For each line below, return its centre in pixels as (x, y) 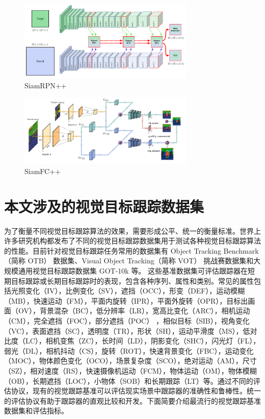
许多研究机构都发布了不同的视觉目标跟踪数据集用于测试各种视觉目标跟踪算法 (132, 241)
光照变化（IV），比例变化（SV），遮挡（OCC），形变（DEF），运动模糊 (128, 291)
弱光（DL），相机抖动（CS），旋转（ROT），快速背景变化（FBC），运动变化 (129, 350)
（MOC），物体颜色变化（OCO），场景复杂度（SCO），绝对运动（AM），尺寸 (130, 361)
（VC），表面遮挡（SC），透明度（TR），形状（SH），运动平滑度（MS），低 (127, 330)
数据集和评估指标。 (36, 411)
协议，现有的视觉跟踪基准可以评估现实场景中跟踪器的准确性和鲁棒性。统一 (136, 391)
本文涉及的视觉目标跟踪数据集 (104, 206)
